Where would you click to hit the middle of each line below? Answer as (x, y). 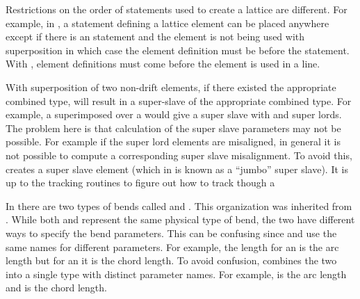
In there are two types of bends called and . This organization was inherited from (179, 205)
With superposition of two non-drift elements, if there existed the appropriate (171, 87)
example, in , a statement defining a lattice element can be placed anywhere (167, 23)
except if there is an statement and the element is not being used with (155, 37)
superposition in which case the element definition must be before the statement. (178, 50)
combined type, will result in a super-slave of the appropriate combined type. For (179, 100)
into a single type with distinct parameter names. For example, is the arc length (176, 274)
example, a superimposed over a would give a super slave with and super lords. (174, 114)
